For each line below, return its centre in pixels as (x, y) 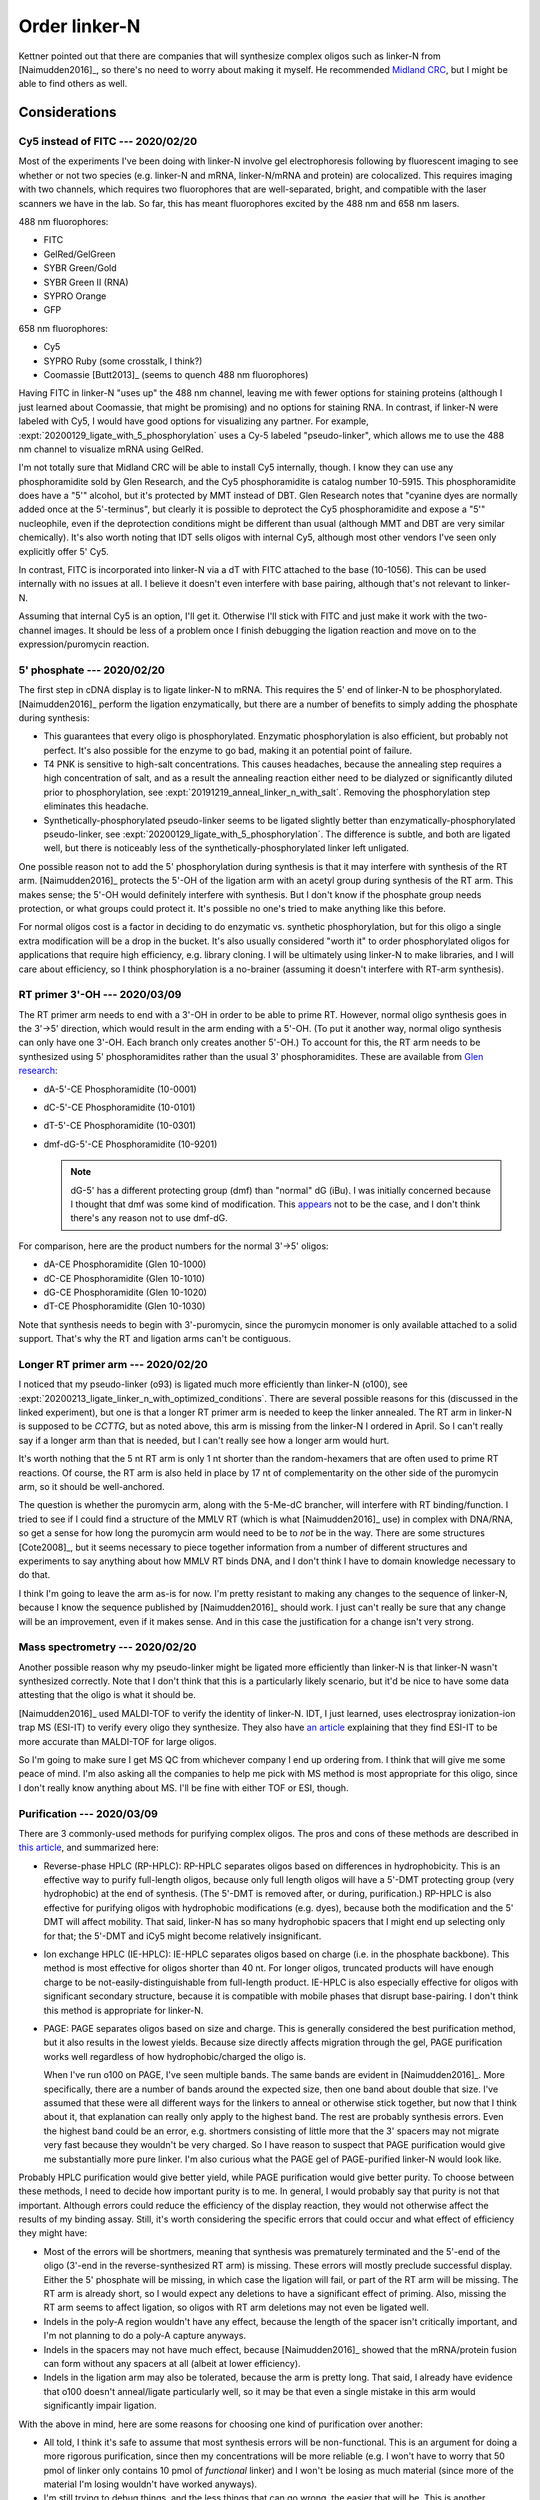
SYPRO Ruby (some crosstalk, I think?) (123, 361)
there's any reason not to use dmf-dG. (149, 1218)
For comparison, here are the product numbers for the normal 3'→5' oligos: (173, 1246)
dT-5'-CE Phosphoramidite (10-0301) (120, 1126)
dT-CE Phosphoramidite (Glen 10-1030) (124, 1306)
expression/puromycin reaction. (84, 644)
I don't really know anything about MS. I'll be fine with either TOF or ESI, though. (183, 1787)
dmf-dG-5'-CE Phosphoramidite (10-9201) (130, 1144)
